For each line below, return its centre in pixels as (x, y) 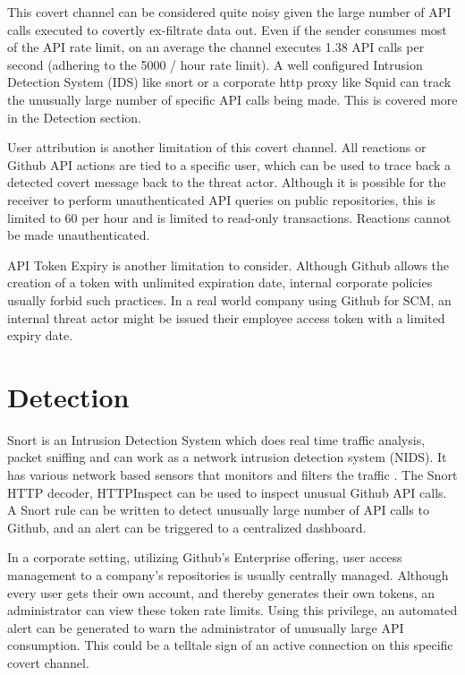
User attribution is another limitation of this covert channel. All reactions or (217, 147)
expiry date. (40, 335)
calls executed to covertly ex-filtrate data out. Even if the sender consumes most (227, 29)
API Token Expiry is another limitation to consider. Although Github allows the (228, 265)
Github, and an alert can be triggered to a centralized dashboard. (187, 527)
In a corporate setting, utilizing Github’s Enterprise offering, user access (205, 557)
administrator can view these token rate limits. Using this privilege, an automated (232, 610)
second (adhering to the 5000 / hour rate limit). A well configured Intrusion (215, 64)
